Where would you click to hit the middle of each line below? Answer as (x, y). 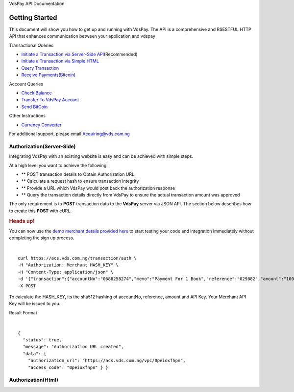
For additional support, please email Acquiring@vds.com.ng (69, 134)
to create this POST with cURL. (40, 211)
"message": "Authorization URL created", (73, 347)
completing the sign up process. (42, 238)
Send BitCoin (35, 107)
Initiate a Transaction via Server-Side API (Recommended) (79, 55)
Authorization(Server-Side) (42, 146)
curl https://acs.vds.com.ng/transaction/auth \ (77, 258)
